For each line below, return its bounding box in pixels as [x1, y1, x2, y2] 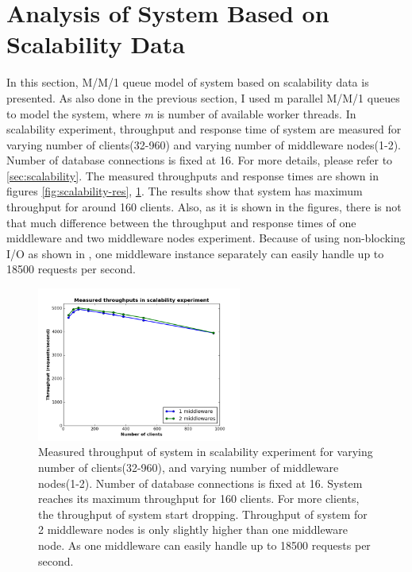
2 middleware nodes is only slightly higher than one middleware [38, 521, 348, 538]
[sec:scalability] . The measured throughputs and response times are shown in [6, 167, 379, 184]
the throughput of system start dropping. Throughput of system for [38, 505, 368, 522]
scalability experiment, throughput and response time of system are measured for [6, 121, 402, 137]
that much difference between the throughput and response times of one [6, 214, 356, 230]
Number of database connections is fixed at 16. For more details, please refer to [6, 152, 393, 168]
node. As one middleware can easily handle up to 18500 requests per [38, 536, 371, 553]
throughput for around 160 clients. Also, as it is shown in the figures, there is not [6, 199, 402, 215]
